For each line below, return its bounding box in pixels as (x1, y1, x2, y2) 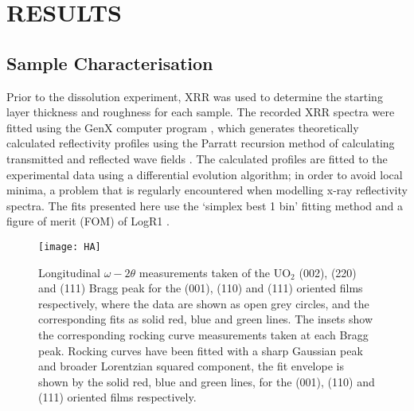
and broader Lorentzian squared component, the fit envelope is (38, 358, 344, 374)
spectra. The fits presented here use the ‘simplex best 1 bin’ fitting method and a (6, 197, 403, 213)
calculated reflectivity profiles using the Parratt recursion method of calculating (6, 135, 395, 151)
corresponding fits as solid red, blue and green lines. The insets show (38, 311, 373, 327)
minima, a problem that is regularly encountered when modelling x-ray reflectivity (6, 182, 408, 198)
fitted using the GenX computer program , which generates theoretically (6, 119, 359, 135)
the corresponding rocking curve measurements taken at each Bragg (38, 326, 369, 342)
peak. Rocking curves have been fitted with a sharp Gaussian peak (38, 342, 363, 358)
